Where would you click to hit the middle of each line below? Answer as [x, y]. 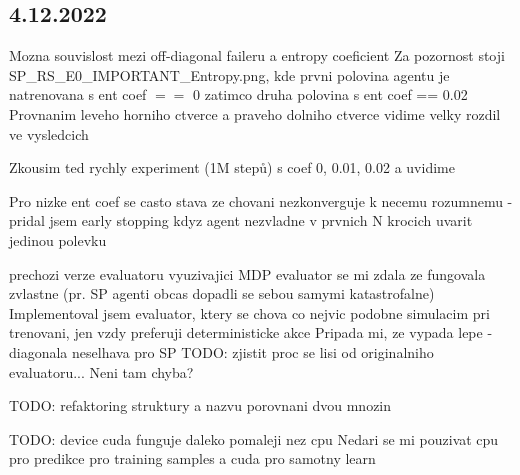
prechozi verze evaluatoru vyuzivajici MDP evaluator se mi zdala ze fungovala [247, 273]
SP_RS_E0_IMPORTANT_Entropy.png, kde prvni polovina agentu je [229, 74]
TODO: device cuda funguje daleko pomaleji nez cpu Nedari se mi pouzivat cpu [254, 438]
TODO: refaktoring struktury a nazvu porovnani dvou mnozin [200, 405]
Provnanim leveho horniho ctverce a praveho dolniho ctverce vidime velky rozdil [255, 113]
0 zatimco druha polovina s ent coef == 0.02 [330, 94]
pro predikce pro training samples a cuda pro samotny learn [192, 458]
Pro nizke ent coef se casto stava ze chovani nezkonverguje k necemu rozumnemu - [261, 200]
